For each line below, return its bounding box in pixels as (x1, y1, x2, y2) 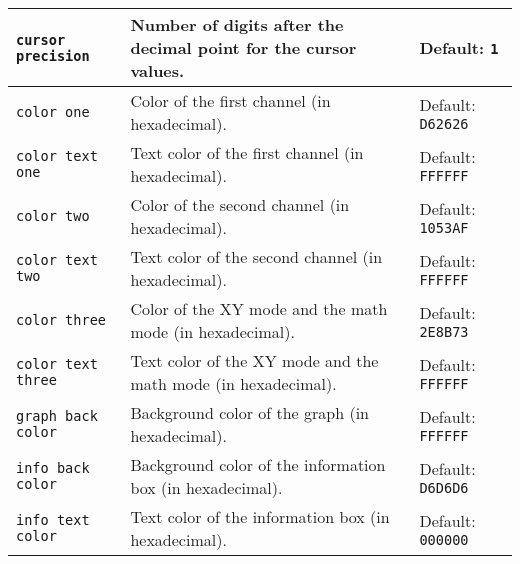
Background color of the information (130, 453, 386, 476)
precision (16, 47, 90, 64)
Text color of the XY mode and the (130, 349, 379, 372)
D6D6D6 (419, 479, 469, 496)
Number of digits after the (130, 13, 344, 36)
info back (16, 460, 90, 476)
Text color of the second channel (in (130, 245, 383, 268)
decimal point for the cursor (130, 36, 357, 59)
